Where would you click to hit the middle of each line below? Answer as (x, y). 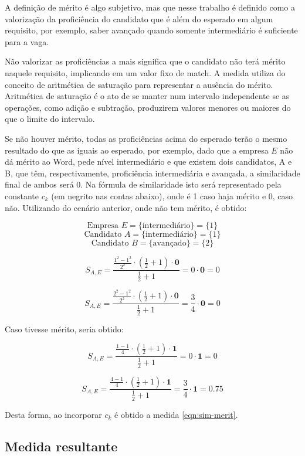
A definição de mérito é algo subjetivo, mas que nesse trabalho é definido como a (150, 7)
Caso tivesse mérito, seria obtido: (64, 329)
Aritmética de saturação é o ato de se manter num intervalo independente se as (147, 96)
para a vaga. (27, 41)
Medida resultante (61, 446)
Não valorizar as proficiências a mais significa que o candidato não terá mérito (145, 61)
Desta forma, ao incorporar (53, 414)
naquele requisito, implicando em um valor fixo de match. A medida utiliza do (145, 72)
